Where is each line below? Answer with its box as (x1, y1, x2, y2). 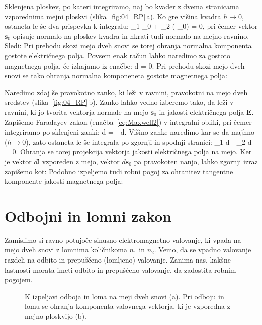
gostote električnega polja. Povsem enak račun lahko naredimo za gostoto (5, 50, 230, 60)
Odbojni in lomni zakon (5, 205, 172, 226)
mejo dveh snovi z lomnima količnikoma (5, 244, 127, 255)
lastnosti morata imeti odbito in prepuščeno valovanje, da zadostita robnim (5, 264, 236, 275)
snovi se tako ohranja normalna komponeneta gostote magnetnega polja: (5, 70, 227, 81)
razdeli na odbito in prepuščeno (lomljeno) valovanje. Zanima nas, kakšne (5, 254, 231, 265)
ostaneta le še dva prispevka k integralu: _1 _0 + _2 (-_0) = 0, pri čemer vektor (5, 21, 258, 31)
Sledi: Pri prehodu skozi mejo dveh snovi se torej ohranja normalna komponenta (5, 40, 252, 51)
